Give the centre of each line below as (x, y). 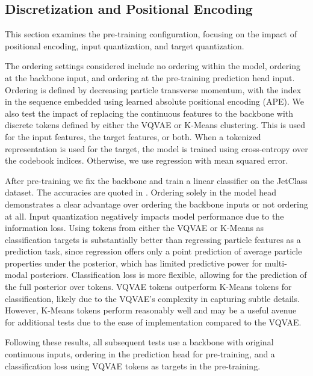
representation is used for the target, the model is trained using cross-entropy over (156, 148)
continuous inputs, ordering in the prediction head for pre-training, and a (140, 354)
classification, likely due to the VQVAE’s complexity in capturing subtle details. (152, 298)
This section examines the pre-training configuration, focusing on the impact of (151, 34)
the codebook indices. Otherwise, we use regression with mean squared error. (147, 160)
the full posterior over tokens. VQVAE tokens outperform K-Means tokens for (148, 287)
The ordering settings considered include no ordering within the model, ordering (153, 66)
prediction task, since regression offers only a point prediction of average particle (153, 251)
